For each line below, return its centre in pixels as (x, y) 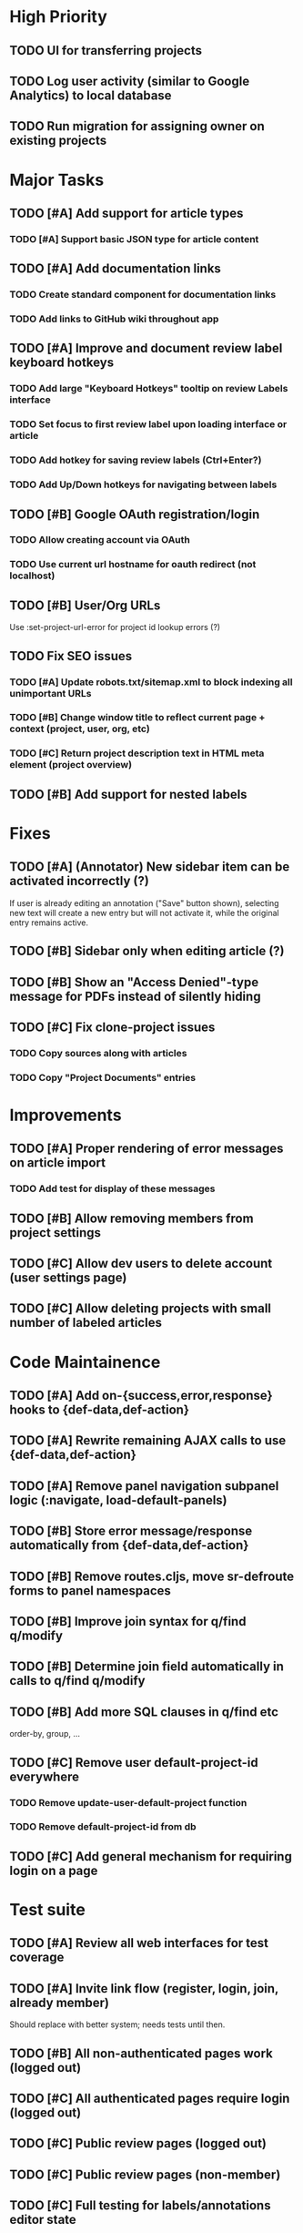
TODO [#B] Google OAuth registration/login (135, 514)
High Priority (58, 17)
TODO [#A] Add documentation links (115, 269)
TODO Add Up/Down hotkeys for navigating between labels (143, 484)
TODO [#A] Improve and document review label (146, 348)
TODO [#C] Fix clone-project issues (112, 1027)
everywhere (45, 1776)
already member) (59, 2002)
